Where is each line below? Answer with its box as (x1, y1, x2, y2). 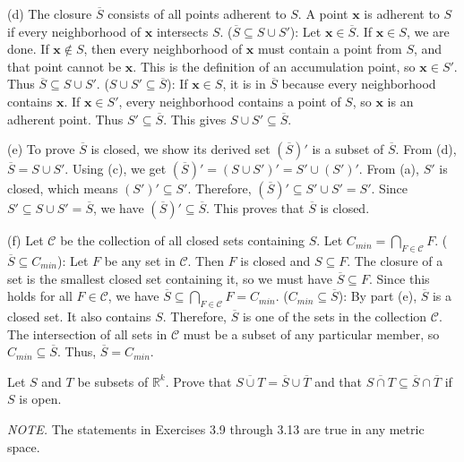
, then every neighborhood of (83, 39, 243, 58)
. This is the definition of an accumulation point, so (133, 56, 416, 75)
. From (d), (395, 140, 457, 158)
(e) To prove (7, 140, 75, 158)
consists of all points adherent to (107, 4, 287, 22)
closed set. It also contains (7, 306, 151, 325)
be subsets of (77, 372, 149, 390)
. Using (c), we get (64, 159, 167, 178)
